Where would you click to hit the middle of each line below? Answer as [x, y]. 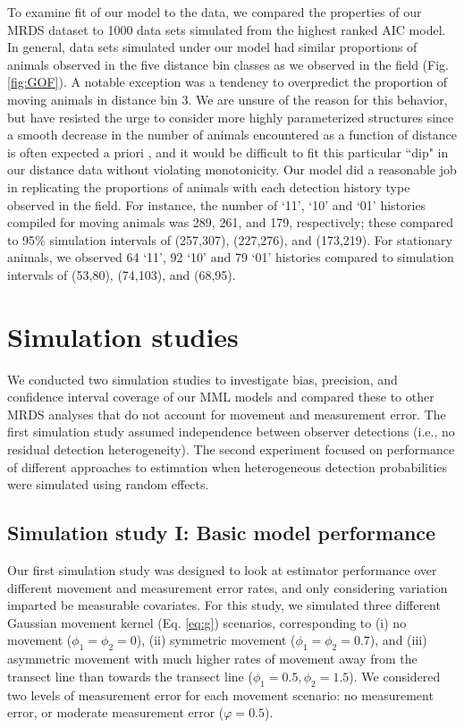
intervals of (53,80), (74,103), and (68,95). [122, 274]
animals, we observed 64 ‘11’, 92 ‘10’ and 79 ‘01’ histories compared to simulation [231, 257]
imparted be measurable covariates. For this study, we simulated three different [224, 605]
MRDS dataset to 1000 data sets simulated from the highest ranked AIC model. [227, 29]
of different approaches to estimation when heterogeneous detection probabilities [228, 466]
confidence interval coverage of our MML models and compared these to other [221, 397]
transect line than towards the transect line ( [130, 676]
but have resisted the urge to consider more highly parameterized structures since [231, 117]
